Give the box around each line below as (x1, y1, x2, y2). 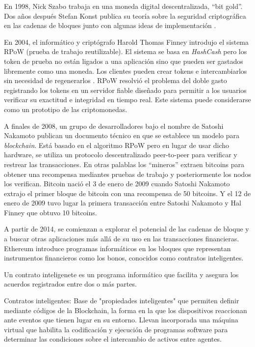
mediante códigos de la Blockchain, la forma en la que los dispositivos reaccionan (4, 305, 247, 315)
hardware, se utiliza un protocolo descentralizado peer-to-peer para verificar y (4, 149, 237, 160)
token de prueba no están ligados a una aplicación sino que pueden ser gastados (4, 56, 243, 66)
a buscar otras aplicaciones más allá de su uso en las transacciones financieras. (4, 233, 239, 244)
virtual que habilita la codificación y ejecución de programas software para (4, 324, 228, 334)
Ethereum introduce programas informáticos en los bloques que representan (4, 243, 231, 253)
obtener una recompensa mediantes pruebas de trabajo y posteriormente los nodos (4, 169, 251, 179)
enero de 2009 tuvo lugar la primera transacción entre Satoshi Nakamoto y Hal (4, 198, 241, 208)
